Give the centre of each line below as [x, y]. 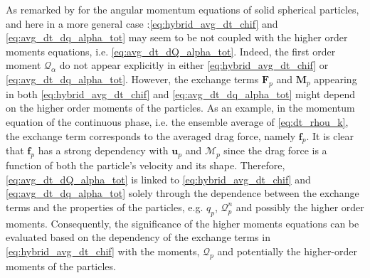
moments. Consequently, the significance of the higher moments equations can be [183, 223]
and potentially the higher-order [287, 251]
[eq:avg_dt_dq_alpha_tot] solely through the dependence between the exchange [183, 193]
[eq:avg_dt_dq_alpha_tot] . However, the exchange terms [132, 79]
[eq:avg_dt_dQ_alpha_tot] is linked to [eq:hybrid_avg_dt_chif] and [158, 179]
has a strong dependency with [103, 150]
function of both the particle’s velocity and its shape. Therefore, [146, 165]
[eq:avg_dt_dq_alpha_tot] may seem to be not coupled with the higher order [177, 37]
